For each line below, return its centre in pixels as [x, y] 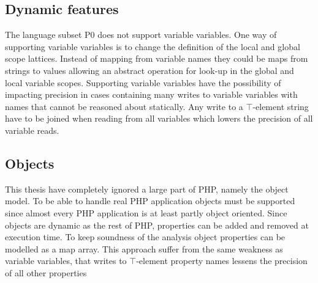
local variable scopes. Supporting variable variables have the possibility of [143, 82]
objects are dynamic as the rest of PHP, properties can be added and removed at [157, 225]
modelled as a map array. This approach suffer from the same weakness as [144, 248]
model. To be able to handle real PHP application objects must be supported [150, 201]
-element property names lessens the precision [222, 261]
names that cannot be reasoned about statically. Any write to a [124, 106]
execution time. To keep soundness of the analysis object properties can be [145, 237]
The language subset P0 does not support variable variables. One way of [141, 35]
